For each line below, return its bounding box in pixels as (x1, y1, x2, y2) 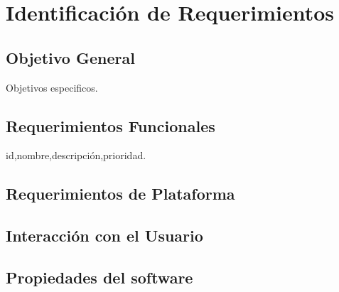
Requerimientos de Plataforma (6, 183, 235, 205)
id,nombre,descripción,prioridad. (6, 148, 146, 163)
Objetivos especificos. (6, 80, 98, 94)
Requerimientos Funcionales (6, 114, 215, 136)
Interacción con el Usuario (6, 225, 203, 247)
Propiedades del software (6, 266, 193, 288)
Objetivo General (6, 46, 135, 68)
